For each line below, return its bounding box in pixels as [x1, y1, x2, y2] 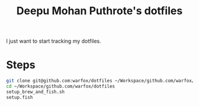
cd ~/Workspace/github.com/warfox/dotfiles [6, 83, 115, 89]
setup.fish [6, 94, 33, 100]
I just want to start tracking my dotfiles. [6, 37, 102, 45]
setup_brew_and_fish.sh [6, 89, 65, 95]
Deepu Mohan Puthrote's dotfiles [16, 4, 183, 18]
